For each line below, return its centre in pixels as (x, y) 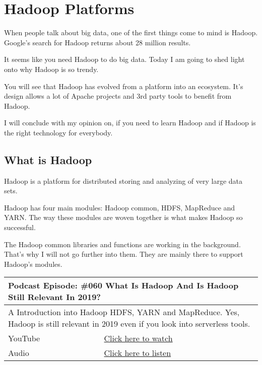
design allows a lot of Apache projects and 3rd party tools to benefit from (118, 96)
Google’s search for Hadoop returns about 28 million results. (97, 42)
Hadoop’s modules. (33, 264)
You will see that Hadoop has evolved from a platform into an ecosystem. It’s (124, 86)
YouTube (24, 338)
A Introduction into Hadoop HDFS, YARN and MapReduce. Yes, (124, 312)
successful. (20, 227)
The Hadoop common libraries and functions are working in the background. (122, 244)
